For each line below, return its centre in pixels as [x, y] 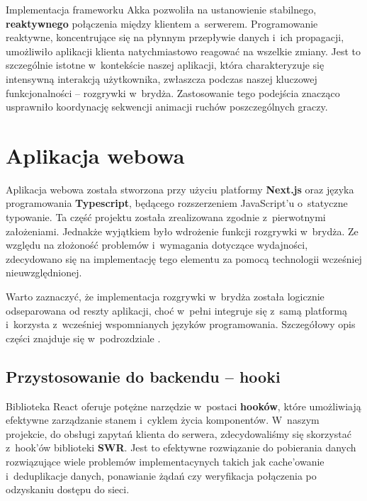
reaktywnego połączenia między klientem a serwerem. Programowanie [162, 23]
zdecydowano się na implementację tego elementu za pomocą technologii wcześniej [184, 258]
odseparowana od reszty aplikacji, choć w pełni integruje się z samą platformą [176, 310]
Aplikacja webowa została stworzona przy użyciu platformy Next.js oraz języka [180, 189]
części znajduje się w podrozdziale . [83, 338]
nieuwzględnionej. [44, 272]
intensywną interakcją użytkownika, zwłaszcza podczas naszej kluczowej [162, 78]
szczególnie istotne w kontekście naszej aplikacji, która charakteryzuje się [165, 65]
